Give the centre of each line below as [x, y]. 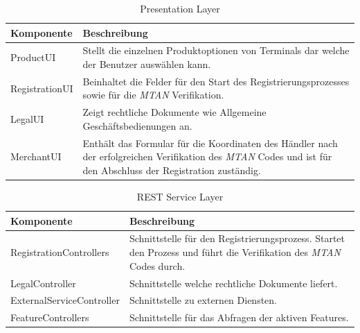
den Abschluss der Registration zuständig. [172, 170]
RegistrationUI [42, 88]
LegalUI [27, 119]
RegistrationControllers [60, 252]
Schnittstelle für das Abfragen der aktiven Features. [239, 317]
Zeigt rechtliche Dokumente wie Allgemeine [174, 112]
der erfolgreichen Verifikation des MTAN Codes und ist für [207, 156]
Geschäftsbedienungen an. [137, 125]
